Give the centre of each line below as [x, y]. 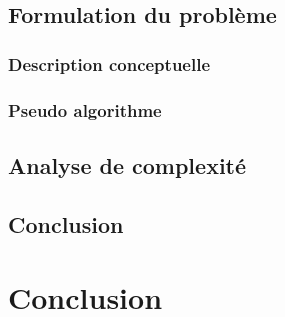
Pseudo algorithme [85, 109]
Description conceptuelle [109, 63]
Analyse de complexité [127, 164]
